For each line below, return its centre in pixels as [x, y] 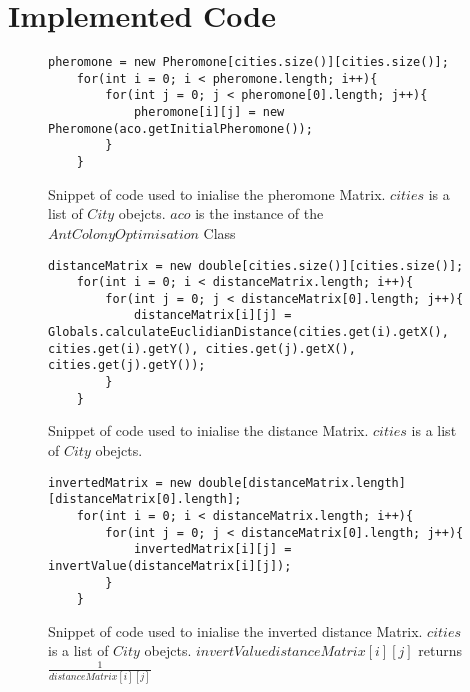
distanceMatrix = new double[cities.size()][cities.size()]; [256, 265]
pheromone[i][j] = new [209, 112]
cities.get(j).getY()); [127, 365]
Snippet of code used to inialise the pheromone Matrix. [217, 193]
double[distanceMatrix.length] [302, 482]
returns [440, 650]
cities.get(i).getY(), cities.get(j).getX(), [202, 348]
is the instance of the [259, 213]
